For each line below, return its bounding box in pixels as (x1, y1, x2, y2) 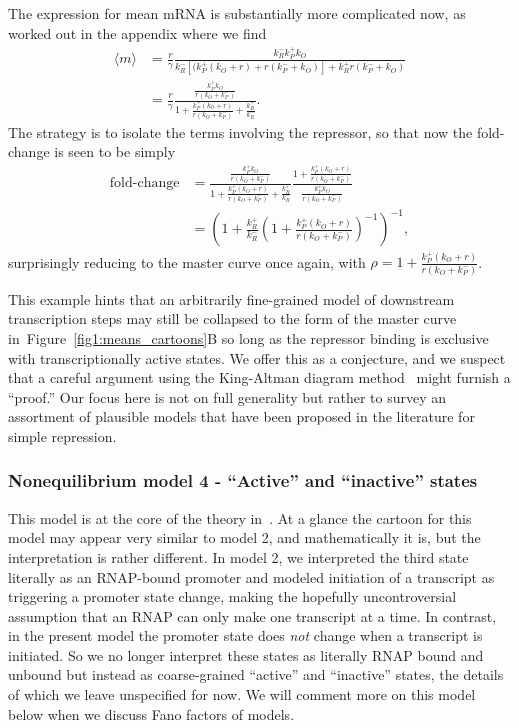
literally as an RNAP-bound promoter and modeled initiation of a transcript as (8, 566, 495, 587)
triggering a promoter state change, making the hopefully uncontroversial (8, 586, 457, 607)
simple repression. (8, 425, 117, 446)
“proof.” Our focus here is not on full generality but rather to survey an (8, 386, 447, 407)
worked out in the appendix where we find (8, 22, 267, 43)
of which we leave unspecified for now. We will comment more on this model (8, 684, 476, 705)
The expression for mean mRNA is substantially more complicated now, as (8, 3, 466, 23)
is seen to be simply (54, 141, 176, 162)
